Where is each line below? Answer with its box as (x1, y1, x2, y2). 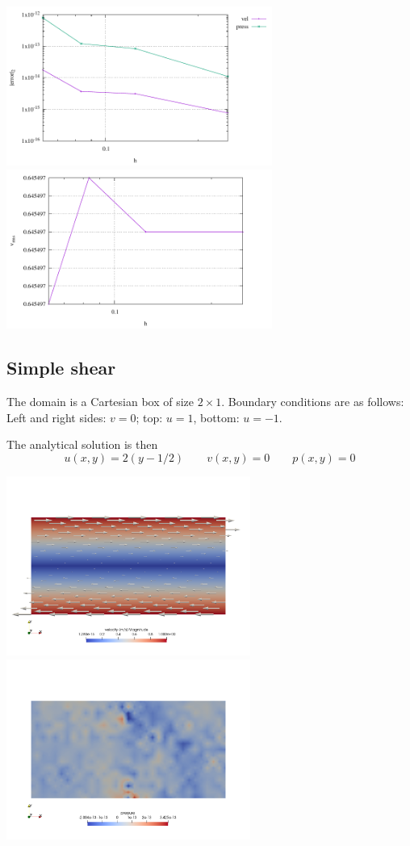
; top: (136, 408, 163, 425)
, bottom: (193, 408, 240, 425)
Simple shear (6, 355, 116, 380)
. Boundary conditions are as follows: (221, 392, 404, 409)
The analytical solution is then (6, 436, 158, 453)
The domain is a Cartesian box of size (6, 392, 195, 409)
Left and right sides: (6, 408, 107, 425)
